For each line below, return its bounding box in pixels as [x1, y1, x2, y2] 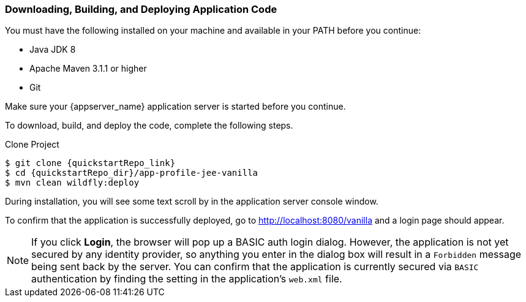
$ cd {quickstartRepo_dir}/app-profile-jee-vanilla [5, 168, 258, 178]
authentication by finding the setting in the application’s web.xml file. [31, 273, 342, 285]
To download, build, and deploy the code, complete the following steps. [5, 120, 293, 131]
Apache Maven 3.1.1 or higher [29, 63, 147, 74]
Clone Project [5, 139, 59, 150]
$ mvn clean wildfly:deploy [5, 178, 140, 188]
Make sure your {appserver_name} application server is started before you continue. [5, 101, 346, 112]
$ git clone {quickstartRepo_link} [5, 158, 176, 168]
